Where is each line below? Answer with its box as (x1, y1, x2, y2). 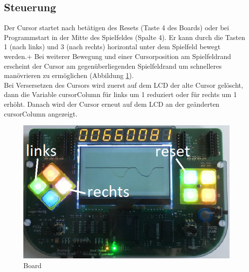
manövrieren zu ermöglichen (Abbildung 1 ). (4, 70, 134, 80)
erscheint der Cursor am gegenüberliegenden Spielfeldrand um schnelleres (4, 60, 222, 71)
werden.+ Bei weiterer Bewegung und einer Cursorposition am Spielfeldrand (4, 51, 231, 61)
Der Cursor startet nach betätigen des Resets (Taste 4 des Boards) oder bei (4, 22, 229, 33)
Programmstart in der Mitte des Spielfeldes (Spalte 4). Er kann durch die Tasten (4, 32, 246, 42)
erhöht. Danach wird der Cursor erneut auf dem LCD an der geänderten (4, 98, 220, 109)
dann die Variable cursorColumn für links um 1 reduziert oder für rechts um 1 (4, 89, 237, 99)
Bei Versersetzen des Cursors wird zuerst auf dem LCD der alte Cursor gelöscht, (4, 79, 243, 90)
